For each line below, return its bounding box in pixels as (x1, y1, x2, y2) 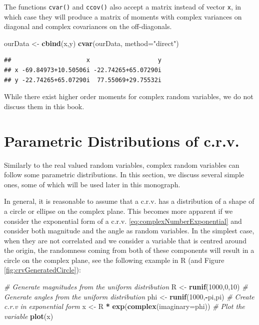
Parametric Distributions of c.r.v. (4, 130, 239, 151)
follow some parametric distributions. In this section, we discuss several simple (4, 169, 244, 180)
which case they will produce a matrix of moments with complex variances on (4, 11, 242, 22)
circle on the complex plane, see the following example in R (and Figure (4, 254, 224, 265)
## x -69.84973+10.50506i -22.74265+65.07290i (4, 67, 161, 74)
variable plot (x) (4, 310, 53, 321)
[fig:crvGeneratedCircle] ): (4, 264, 81, 275)
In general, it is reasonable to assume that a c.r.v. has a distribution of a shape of (4, 196, 254, 206)
